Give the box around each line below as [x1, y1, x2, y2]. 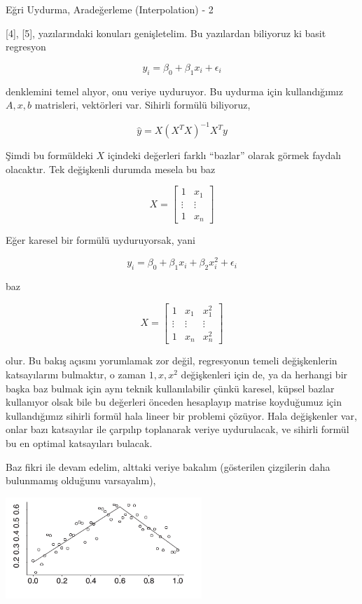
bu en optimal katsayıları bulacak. [6, 435, 153, 450]
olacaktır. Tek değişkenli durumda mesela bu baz [6, 161, 216, 176]
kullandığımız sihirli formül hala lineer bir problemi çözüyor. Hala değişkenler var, [6, 408, 357, 423]
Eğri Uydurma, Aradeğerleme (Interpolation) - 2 [6, 2, 214, 16]
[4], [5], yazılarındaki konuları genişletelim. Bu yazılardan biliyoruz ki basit [6, 25, 326, 40]
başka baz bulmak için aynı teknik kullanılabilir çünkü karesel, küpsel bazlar [6, 380, 335, 395]
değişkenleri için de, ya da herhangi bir [181, 366, 348, 381]
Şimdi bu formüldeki [6, 148, 93, 163]
